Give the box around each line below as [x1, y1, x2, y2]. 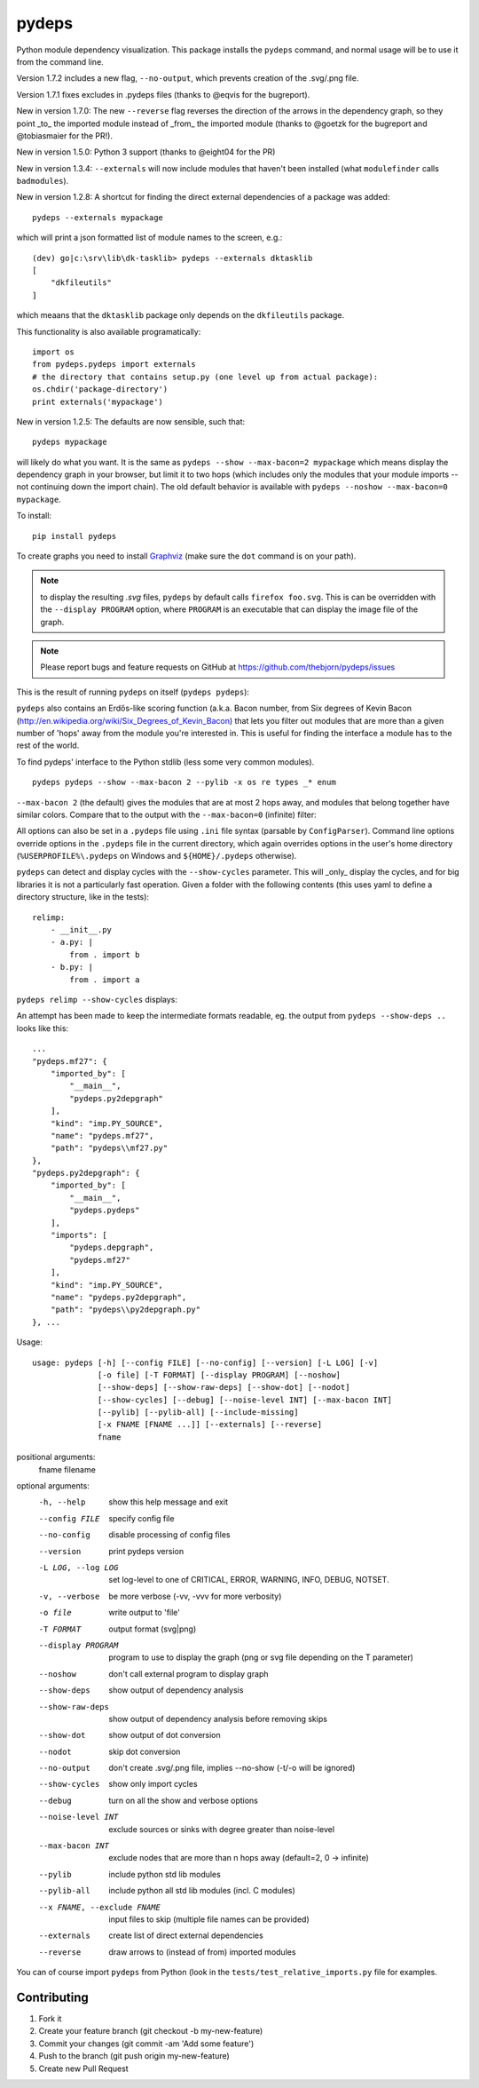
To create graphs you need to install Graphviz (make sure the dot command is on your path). [16, 551, 357, 561]
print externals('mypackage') [32, 396, 164, 407]
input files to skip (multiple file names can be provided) [108, 1914, 310, 1925]
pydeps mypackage [32, 437, 107, 448]
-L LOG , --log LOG [38, 1563, 119, 1572]
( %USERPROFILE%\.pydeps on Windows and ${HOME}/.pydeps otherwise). [16, 851, 297, 861]
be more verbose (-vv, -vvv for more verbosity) [108, 1591, 282, 1601]
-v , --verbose [38, 1591, 100, 1601]
